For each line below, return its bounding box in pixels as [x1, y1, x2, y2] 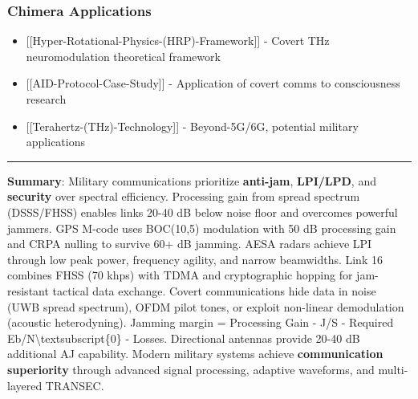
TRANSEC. [45, 377, 104, 393]
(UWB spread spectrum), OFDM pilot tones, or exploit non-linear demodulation [7, 298, 404, 315]
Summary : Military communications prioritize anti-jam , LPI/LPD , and [7, 172, 376, 189]
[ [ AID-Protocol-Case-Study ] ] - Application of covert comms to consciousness [26, 75, 400, 92]
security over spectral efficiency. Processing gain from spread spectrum [7, 188, 360, 205]
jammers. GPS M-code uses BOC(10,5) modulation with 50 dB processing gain [7, 219, 396, 236]
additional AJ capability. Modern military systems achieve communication [7, 345, 384, 362]
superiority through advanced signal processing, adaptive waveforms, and [7, 360, 375, 377]
